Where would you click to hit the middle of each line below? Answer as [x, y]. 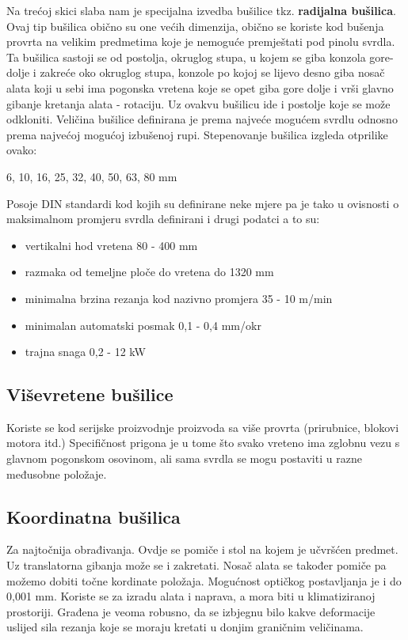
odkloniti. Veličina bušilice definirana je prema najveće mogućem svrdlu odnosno [202, 119]
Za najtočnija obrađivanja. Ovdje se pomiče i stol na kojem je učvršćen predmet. [202, 549]
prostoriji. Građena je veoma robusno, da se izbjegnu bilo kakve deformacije [191, 611]
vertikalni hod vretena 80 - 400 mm [111, 245]
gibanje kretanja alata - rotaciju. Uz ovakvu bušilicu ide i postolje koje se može [198, 103]
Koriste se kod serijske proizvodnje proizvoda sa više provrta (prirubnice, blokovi [203, 427]
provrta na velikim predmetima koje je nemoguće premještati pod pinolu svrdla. [201, 42]
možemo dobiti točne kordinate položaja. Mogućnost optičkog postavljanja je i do [204, 580]
